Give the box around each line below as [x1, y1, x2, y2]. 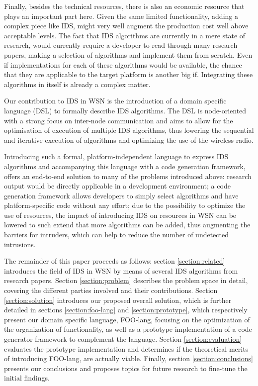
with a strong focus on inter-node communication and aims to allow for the [4, 115, 233, 125]
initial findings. [4, 373, 50, 383]
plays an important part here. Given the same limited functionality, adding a [4, 10, 238, 21]
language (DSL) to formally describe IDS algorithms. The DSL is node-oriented [4, 105, 247, 115]
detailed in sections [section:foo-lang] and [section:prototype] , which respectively [4, 304, 248, 315]
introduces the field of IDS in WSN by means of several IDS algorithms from [4, 265, 238, 276]
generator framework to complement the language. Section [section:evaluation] [4, 334, 242, 344]
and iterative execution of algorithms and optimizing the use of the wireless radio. [4, 134, 254, 145]
